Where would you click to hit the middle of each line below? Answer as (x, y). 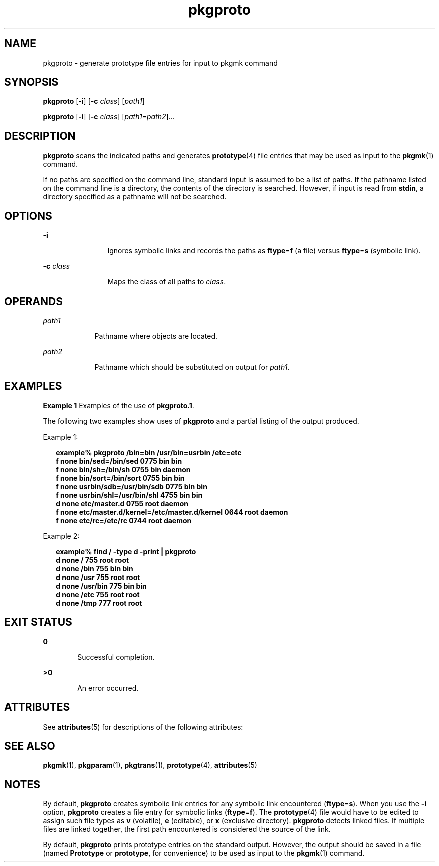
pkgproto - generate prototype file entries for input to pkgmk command (160, 63)
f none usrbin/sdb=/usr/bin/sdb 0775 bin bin (132, 486)
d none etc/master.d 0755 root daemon (122, 503)
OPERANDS (33, 301)
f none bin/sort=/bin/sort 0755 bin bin (120, 478)
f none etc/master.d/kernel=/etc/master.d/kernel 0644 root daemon (172, 512)
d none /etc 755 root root (98, 594)
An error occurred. (108, 688)
